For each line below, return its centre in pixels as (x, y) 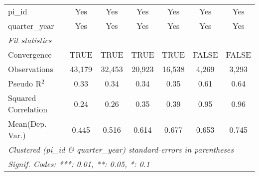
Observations (31, 69)
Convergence (30, 54)
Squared (22, 98)
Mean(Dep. (27, 124)
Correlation (28, 109)
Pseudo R (25, 83)
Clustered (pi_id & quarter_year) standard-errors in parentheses (121, 149)
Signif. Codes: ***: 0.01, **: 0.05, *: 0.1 (79, 164)
